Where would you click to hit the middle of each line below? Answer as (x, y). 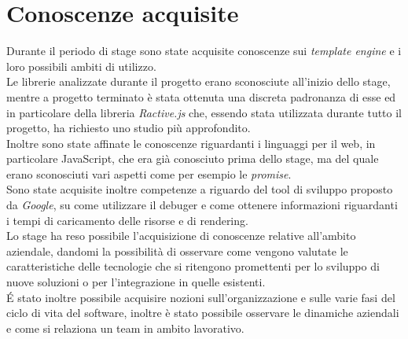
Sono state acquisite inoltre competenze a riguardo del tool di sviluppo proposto (200, 189)
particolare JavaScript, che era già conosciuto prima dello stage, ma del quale (193, 158)
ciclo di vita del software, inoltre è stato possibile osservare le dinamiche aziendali (203, 313)
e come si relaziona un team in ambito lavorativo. (125, 328)
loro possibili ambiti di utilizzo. (81, 66)
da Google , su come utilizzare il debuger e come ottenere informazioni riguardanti (202, 205)
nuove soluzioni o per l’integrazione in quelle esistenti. (136, 282)
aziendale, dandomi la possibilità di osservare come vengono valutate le (177, 251)
